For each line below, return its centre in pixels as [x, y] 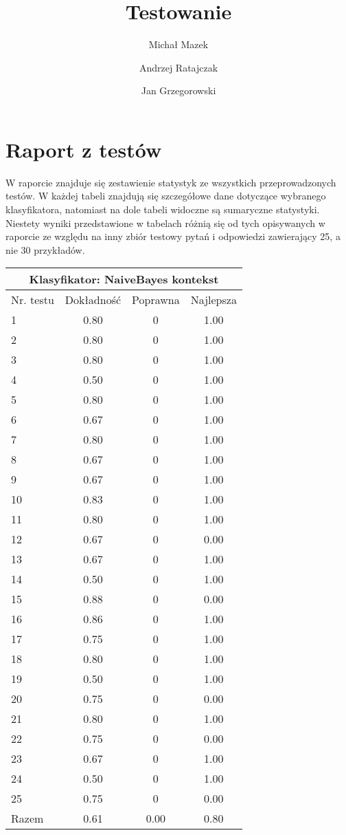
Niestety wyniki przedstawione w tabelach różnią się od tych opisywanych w [165, 223]
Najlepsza [214, 300]
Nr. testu [33, 300]
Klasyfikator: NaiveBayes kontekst [124, 279]
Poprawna [156, 300]
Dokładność [93, 300]
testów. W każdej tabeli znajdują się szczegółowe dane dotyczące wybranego [166, 196]
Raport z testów [84, 149]
